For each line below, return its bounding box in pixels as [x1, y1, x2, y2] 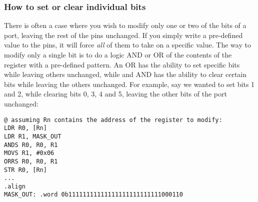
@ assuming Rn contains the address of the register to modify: [4, 116, 222, 123]
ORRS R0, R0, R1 [4, 157, 58, 165]
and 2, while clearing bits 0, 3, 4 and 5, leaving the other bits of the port [4, 88, 227, 99]
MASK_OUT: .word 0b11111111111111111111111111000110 [4, 191, 183, 198]
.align [4, 182, 25, 190]
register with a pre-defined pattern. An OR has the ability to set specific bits [4, 59, 240, 69]
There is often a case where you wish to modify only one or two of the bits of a [4, 20, 246, 30]
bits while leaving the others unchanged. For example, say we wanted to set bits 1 [4, 78, 255, 89]
